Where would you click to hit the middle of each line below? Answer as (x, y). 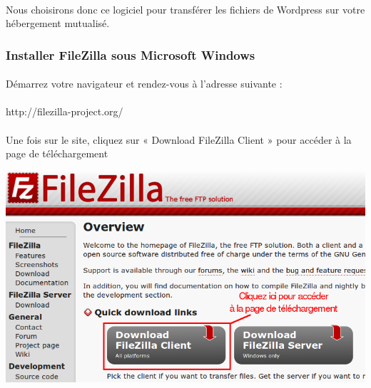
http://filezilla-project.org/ (65, 111)
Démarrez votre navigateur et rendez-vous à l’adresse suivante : (144, 84)
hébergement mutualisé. (58, 23)
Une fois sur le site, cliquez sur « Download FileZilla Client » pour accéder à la (179, 139)
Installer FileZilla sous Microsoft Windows (131, 54)
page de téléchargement (57, 153)
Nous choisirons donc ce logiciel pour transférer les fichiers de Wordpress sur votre (185, 9)
